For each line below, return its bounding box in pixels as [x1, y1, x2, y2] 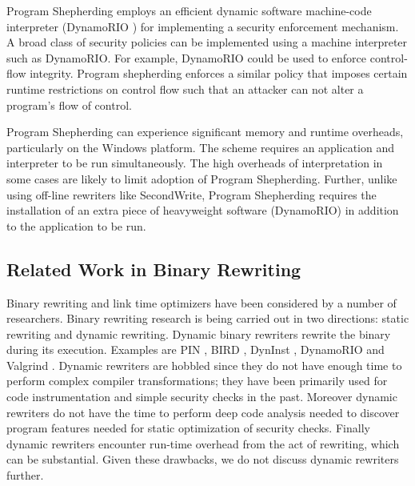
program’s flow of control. [6, 96, 132, 113]
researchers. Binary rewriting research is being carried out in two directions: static [6, 310, 409, 327]
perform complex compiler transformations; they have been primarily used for [6, 372, 388, 389]
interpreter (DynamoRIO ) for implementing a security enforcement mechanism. [6, 18, 399, 34]
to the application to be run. [6, 217, 146, 234]
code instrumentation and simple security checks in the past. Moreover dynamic [6, 388, 397, 405]
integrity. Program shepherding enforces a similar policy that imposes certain [30, 65, 408, 82]
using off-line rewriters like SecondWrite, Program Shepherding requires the [6, 186, 377, 203]
